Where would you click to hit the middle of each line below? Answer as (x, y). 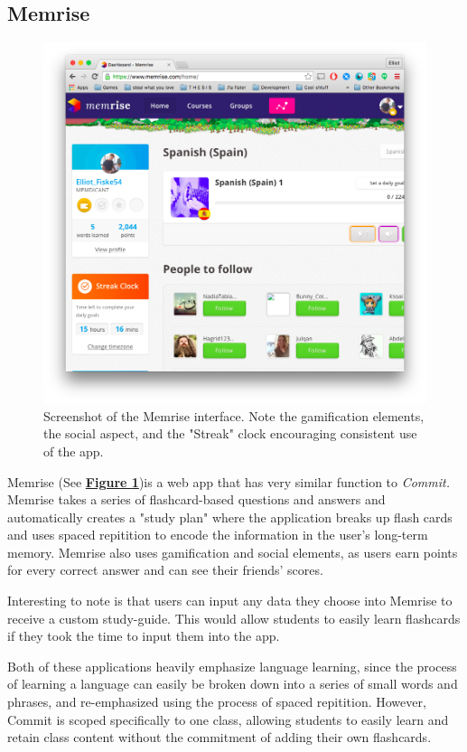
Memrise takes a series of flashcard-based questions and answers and (196, 499)
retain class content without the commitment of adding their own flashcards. (219, 737)
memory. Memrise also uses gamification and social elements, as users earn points (233, 552)
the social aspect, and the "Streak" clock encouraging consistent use (230, 433)
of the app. (74, 451)
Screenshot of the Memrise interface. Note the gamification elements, (234, 415)
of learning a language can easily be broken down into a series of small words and (233, 684)
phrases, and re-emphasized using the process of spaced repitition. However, (217, 702)
